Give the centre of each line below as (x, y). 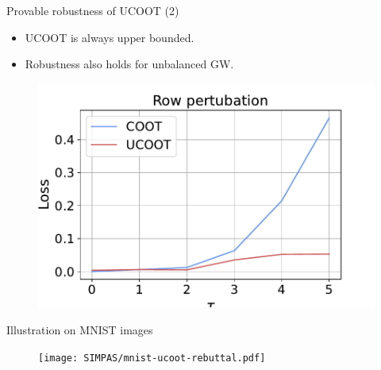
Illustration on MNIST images (80, 330)
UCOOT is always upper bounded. (110, 37)
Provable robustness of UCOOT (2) (93, 10)
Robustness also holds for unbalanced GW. (129, 64)
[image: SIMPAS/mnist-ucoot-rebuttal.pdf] (152, 358)
